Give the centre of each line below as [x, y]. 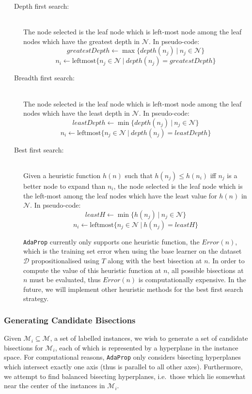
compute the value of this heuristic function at [92, 270]
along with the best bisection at [155, 260]
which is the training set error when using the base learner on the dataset [133, 251]
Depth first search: [41, 6]
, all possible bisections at [205, 270]
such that [139, 175]
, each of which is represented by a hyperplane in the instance [147, 347]
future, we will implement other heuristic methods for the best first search [133, 289]
